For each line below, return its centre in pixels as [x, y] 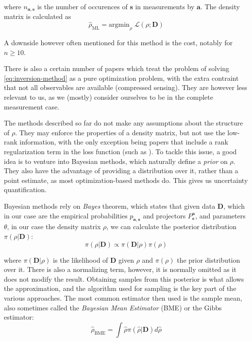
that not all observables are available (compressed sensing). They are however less [126, 87]
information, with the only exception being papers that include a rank [124, 142]
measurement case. [32, 106]
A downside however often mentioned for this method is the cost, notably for [118, 43]
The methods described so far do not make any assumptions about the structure [124, 123]
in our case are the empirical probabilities [66, 215]
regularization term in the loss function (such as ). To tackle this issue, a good [120, 151]
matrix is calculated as [38, 16]
